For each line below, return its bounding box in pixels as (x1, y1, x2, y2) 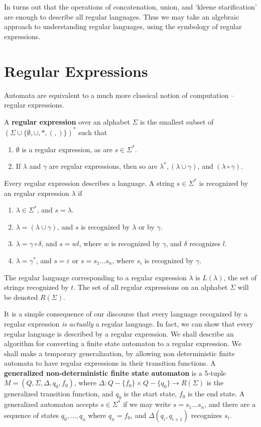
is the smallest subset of (140, 116, 214, 127)
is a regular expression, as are (22, 144, 112, 154)
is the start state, (123, 388, 177, 399)
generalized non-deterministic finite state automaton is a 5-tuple (4, 367, 226, 378)
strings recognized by (4, 282, 69, 292)
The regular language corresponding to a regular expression (4, 272, 187, 282)
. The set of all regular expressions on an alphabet (73, 282, 228, 292)
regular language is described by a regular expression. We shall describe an (4, 328, 234, 339)
